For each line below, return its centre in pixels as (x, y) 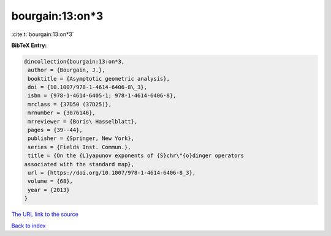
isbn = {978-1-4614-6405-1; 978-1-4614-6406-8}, (102, 96)
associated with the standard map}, (79, 164)
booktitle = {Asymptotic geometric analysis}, (99, 79)
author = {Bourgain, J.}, (67, 70)
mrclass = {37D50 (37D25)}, (70, 104)
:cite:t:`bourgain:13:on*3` (43, 34)
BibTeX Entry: (29, 45)
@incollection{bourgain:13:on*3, (74, 61)
